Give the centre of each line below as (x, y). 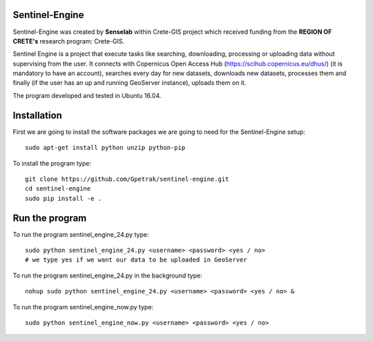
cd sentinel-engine (58, 189)
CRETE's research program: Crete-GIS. (68, 41)
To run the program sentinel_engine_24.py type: (81, 234)
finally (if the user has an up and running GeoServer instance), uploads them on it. (130, 83)
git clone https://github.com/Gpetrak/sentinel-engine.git (127, 179)
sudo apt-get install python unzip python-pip (105, 148)
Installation (37, 115)
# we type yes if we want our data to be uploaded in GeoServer (136, 260)
